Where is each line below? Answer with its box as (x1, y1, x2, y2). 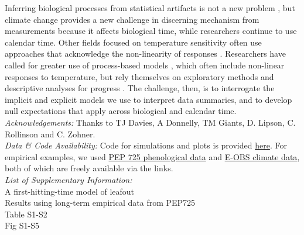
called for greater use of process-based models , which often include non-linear (5, 58, 285, 71)
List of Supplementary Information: (5, 173, 132, 185)
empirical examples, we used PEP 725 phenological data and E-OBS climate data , (5, 150, 300, 163)
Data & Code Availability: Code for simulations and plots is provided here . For (5, 139, 287, 151)
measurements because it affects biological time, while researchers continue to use (5, 25, 297, 37)
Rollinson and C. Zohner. (5, 127, 95, 140)
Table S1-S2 (5, 208, 47, 220)
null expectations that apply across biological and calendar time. (5, 105, 237, 117)
